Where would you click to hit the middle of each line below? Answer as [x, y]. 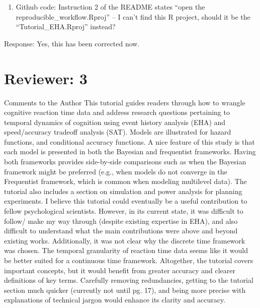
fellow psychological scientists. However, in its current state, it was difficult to [124, 211]
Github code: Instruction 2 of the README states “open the [110, 7]
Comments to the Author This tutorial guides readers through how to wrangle [125, 102]
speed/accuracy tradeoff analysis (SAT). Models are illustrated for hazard [118, 132]
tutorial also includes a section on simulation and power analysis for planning [123, 191]
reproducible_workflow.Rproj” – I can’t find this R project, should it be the [133, 16]
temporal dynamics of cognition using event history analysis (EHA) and [115, 122]
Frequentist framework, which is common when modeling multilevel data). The [125, 181]
